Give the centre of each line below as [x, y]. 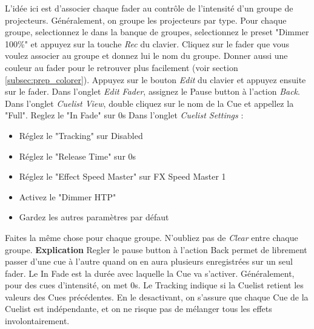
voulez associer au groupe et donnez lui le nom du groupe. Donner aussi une [146, 56]
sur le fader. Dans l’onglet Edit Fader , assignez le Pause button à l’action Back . [152, 91]
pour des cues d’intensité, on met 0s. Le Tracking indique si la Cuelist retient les [154, 285]
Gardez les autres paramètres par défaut [94, 217]
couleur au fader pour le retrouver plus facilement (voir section [122, 67]
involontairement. [37, 321]
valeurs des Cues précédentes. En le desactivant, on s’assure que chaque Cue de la [157, 297]
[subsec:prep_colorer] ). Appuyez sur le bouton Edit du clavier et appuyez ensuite [155, 79]
